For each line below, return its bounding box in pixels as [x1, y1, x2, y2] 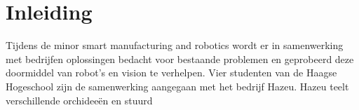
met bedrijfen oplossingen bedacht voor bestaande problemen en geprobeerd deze [6, 51, 354, 66]
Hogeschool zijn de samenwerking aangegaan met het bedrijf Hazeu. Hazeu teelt [6, 78, 349, 93]
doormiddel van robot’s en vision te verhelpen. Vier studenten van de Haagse [6, 65, 337, 80]
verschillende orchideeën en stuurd [6, 92, 153, 107]
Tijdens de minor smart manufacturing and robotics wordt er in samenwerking [6, 38, 344, 53]
